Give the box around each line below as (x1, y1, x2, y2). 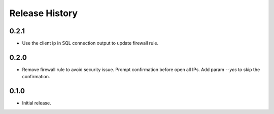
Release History (9, 8, 78, 19)
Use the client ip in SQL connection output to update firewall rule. (22, 40, 159, 46)
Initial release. (22, 100, 51, 106)
